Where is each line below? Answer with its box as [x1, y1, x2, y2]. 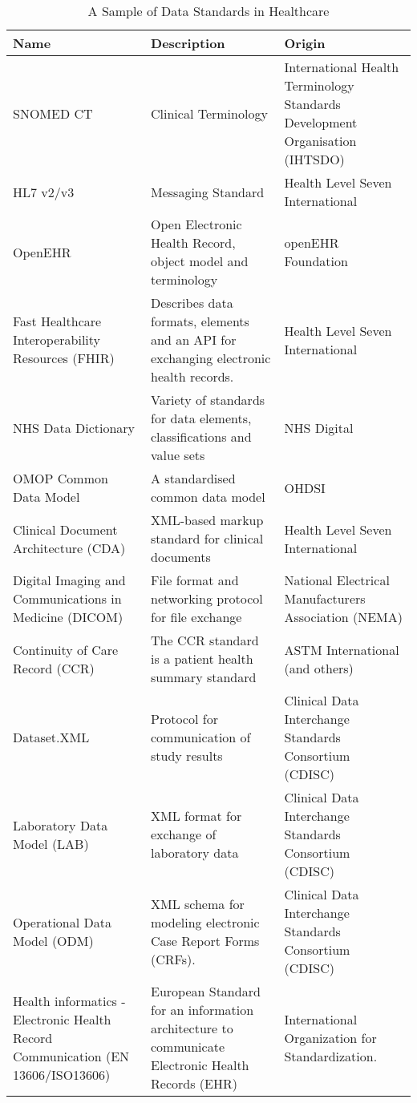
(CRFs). [151, 949, 196, 968]
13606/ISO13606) [13, 1065, 111, 1084]
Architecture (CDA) [13, 538, 126, 557]
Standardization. [284, 1046, 378, 1065]
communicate [151, 1037, 225, 1056]
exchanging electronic [151, 349, 271, 367]
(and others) [284, 658, 354, 677]
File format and [151, 571, 239, 589]
